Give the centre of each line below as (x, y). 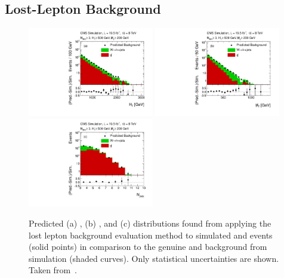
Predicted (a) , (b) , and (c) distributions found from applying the (150, 223)
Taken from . (53, 270)
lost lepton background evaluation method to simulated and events (151, 235)
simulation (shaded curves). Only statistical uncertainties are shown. (154, 258)
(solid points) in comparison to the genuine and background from (148, 247)
